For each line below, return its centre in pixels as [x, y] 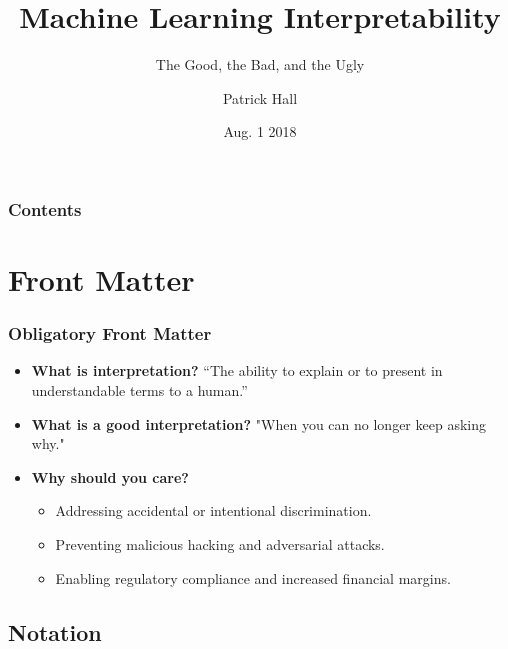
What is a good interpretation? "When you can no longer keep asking [258, 423]
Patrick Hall [260, 97]
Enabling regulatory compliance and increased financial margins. [253, 577]
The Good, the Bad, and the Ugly [260, 64]
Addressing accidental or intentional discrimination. [213, 510]
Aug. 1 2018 [260, 131]
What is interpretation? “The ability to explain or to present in [237, 370]
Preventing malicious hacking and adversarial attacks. [220, 543]
